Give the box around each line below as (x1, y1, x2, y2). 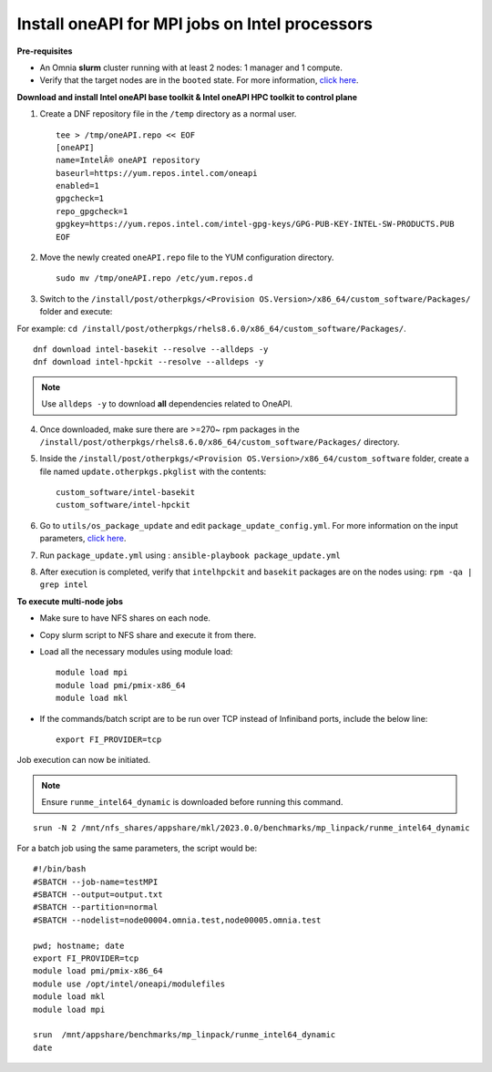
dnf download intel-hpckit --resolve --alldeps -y (33, 356, 264, 367)
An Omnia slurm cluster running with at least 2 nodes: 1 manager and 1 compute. (39, 62, 343, 73)
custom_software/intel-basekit (56, 488, 196, 498)
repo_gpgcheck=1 (56, 206, 128, 216)
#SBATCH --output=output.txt (33, 890, 163, 900)
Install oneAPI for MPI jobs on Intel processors (16, 14, 374, 34)
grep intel (39, 580, 88, 590)
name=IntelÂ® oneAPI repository (56, 155, 200, 166)
